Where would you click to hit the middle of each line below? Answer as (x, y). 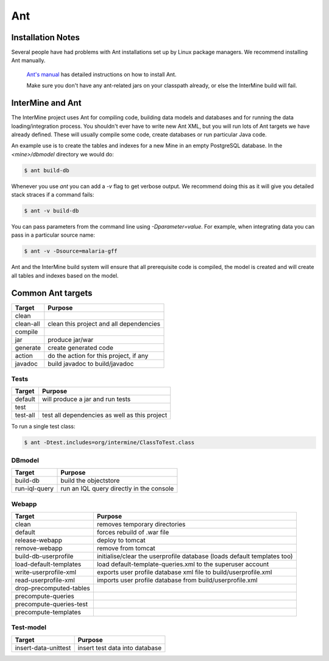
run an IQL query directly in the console (117, 489)
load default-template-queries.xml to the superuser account (183, 564)
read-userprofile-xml (45, 580)
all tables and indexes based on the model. (65, 275)
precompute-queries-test (51, 604)
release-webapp (38, 540)
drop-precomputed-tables (53, 588)
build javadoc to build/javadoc (91, 363)
